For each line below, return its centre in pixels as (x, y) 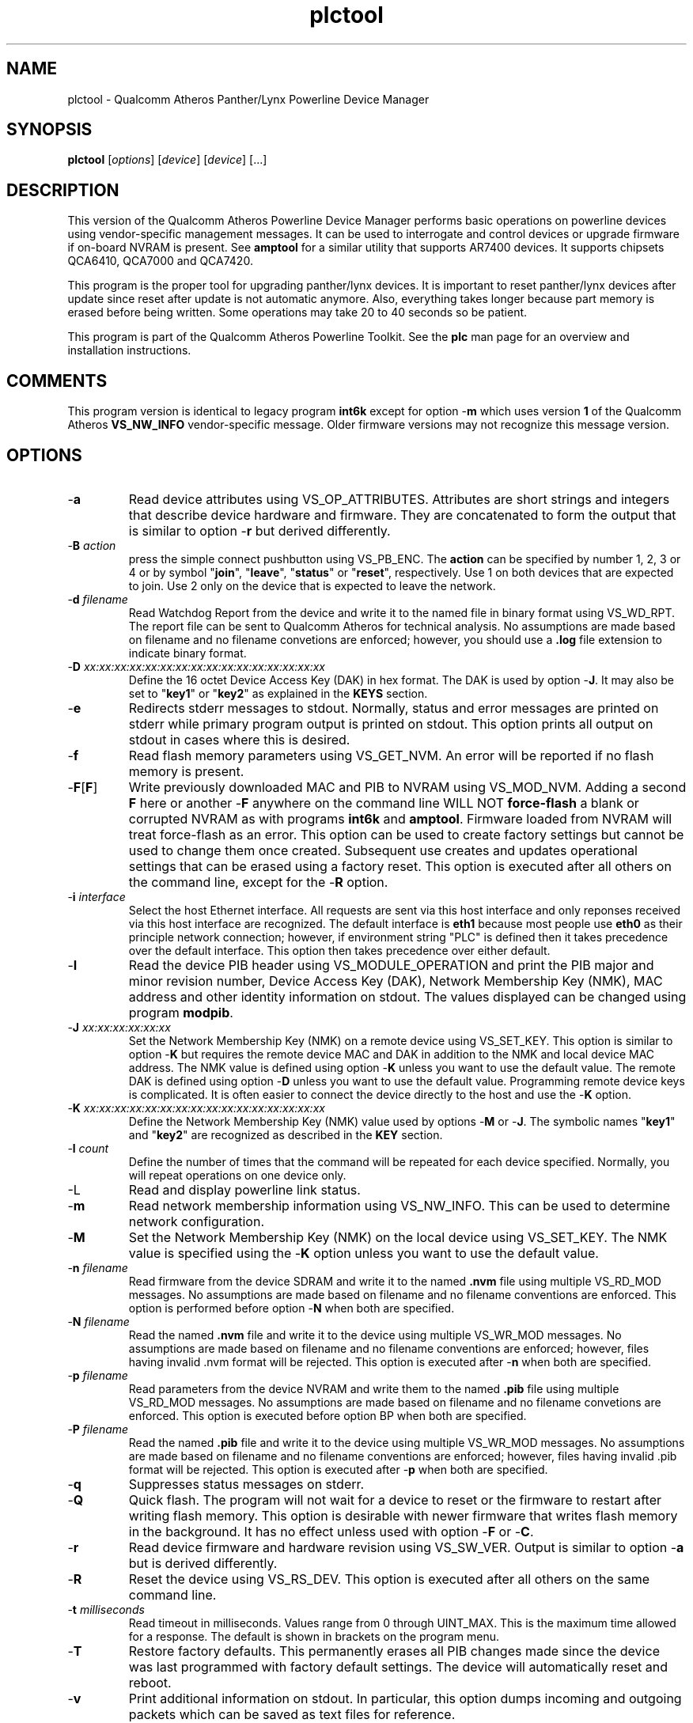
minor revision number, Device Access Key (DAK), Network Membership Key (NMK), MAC (396, 981)
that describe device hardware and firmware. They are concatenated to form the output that (402, 515)
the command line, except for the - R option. (258, 882)
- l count (88, 1148)
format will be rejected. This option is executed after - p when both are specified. (338, 1469)
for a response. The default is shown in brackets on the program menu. (314, 1636)
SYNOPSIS (49, 130)
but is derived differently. (203, 1563)
